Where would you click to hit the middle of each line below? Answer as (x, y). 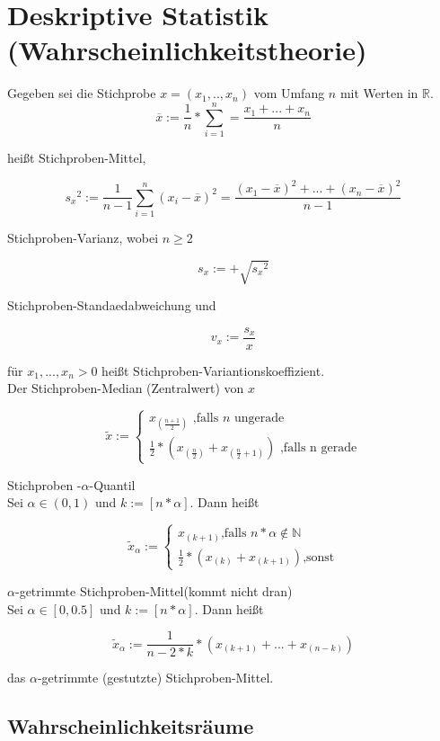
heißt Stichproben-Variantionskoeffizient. (213, 370)
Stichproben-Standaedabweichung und (112, 305)
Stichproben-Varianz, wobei (83, 237)
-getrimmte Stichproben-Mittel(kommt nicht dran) (154, 590)
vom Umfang (289, 93)
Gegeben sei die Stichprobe (82, 93)
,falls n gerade (318, 448)
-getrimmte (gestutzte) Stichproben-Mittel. (155, 678)
